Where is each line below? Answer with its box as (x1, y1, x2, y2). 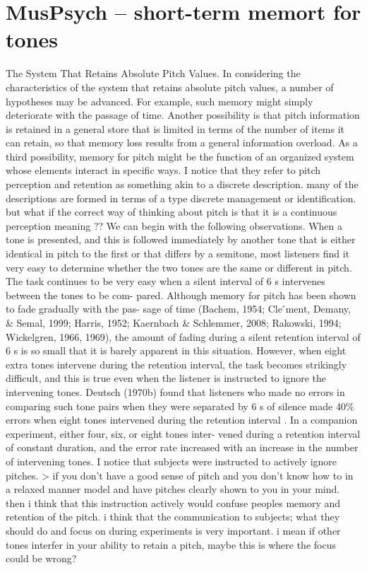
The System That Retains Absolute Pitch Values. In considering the (6, 66, 301, 81)
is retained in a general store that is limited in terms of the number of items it (6, 121, 345, 136)
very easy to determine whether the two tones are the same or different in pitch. (6, 260, 352, 274)
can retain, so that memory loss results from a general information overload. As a (6, 135, 358, 150)
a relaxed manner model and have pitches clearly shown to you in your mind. (6, 482, 340, 496)
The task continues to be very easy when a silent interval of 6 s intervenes (6, 274, 325, 289)
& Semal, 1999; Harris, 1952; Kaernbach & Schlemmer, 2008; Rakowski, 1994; (6, 315, 342, 330)
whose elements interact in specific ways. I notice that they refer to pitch (6, 163, 321, 178)
